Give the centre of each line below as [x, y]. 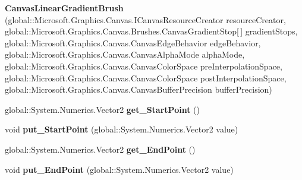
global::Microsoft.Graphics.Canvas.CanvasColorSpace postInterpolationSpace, [146, 78]
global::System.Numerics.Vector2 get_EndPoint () [100, 149]
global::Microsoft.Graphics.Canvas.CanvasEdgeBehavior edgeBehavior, [133, 42]
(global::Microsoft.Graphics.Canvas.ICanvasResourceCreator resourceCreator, [145, 19]
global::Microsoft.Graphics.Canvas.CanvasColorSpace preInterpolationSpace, [144, 66]
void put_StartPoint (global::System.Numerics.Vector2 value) [122, 129]
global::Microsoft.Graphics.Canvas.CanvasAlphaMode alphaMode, [125, 54]
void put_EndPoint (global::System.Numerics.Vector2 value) [119, 169]
